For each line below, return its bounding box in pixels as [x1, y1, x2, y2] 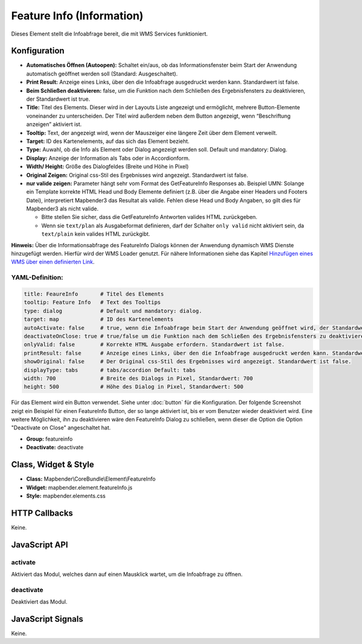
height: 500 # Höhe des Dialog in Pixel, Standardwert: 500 [24, 384, 244, 390]
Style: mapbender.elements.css [26, 492, 106, 499]
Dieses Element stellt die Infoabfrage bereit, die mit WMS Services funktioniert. [11, 30, 208, 37]
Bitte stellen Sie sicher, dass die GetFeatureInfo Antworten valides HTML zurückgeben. [41, 213, 258, 221]
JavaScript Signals [11, 614, 84, 624]
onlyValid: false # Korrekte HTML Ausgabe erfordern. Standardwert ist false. [24, 341, 285, 348]
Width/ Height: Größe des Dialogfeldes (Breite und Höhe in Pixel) [26, 163, 189, 170]
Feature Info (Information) [11, 9, 144, 22]
